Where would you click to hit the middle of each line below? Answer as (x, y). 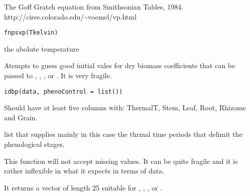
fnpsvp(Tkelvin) (31, 33)
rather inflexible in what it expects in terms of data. (84, 171)
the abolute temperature (42, 48)
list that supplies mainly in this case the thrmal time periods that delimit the (123, 134)
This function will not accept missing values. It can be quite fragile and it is (121, 161)
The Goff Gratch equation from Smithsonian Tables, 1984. (94, 7)
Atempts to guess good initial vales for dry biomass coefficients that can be (120, 65)
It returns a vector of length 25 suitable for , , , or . (83, 187)
